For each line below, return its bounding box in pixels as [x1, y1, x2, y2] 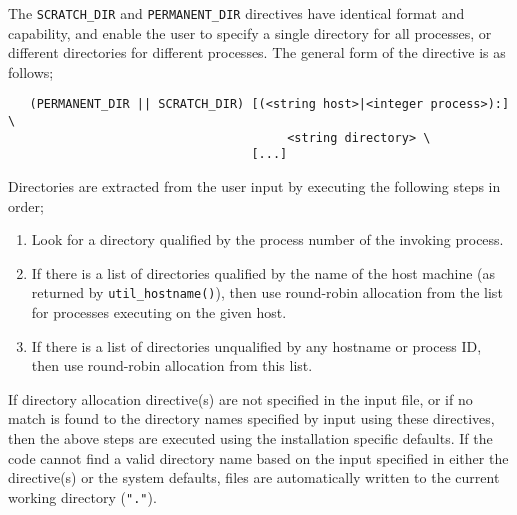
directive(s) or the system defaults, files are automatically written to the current [8, 467, 500, 488]
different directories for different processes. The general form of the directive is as [8, 42, 506, 63]
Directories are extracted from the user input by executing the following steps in [8, 176, 501, 197]
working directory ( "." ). [8, 486, 157, 507]
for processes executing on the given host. [31, 302, 287, 323]
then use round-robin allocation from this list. [31, 355, 313, 376]
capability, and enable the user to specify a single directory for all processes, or [8, 22, 492, 43]
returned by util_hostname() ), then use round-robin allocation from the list [31, 282, 503, 303]
